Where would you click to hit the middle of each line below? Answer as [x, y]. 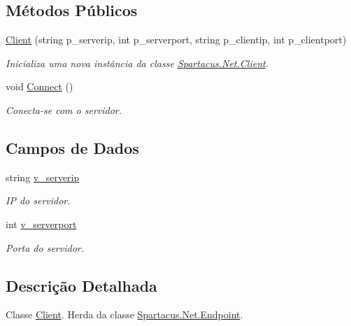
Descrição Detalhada [81, 285]
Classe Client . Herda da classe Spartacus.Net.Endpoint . [124, 314]
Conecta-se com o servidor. [64, 109]
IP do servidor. [38, 200]
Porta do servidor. [45, 247]
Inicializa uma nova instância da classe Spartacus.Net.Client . [137, 63]
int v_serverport [41, 224]
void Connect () [40, 86]
